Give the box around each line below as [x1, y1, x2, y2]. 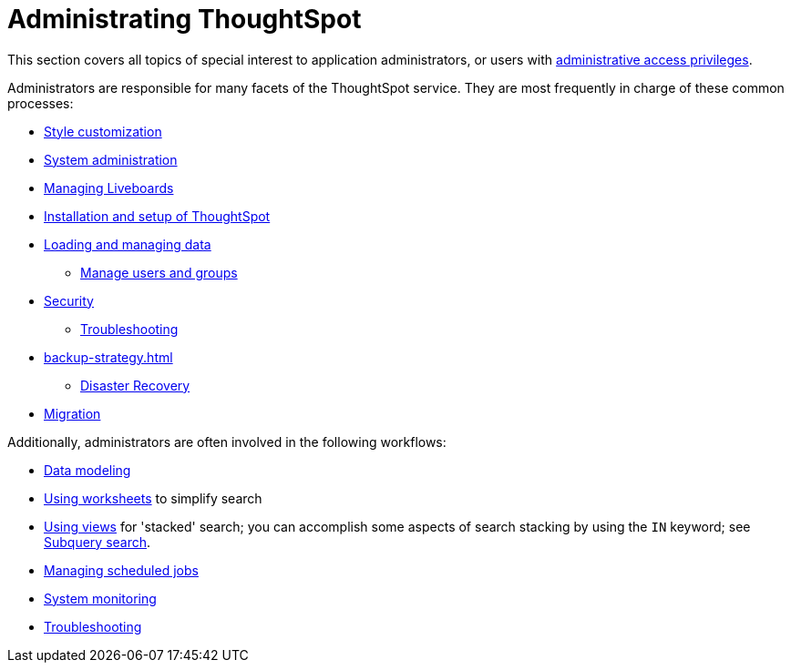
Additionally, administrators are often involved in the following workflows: [7, 433, 447, 450]
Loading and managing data [44, 236, 211, 252]
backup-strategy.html [44, 349, 173, 365]
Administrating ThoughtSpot [7, 4, 362, 35]
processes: [7, 95, 74, 111]
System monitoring [44, 590, 157, 606]
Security [44, 292, 94, 309]
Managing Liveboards [44, 179, 174, 196]
